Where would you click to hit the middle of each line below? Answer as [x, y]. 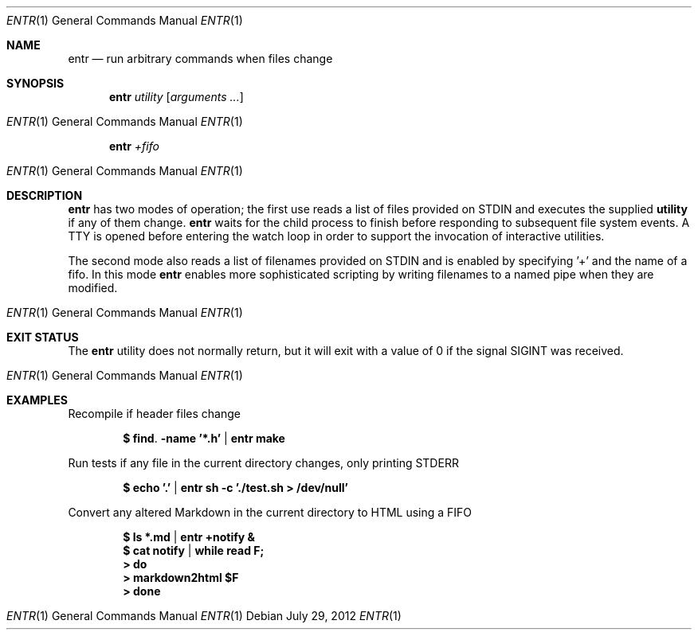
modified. [93, 288]
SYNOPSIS [35, 83]
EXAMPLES [37, 400]
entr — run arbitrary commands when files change [200, 59]
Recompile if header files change [154, 414]
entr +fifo [134, 146]
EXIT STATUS [43, 337]
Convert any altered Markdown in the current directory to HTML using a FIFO [270, 512]
